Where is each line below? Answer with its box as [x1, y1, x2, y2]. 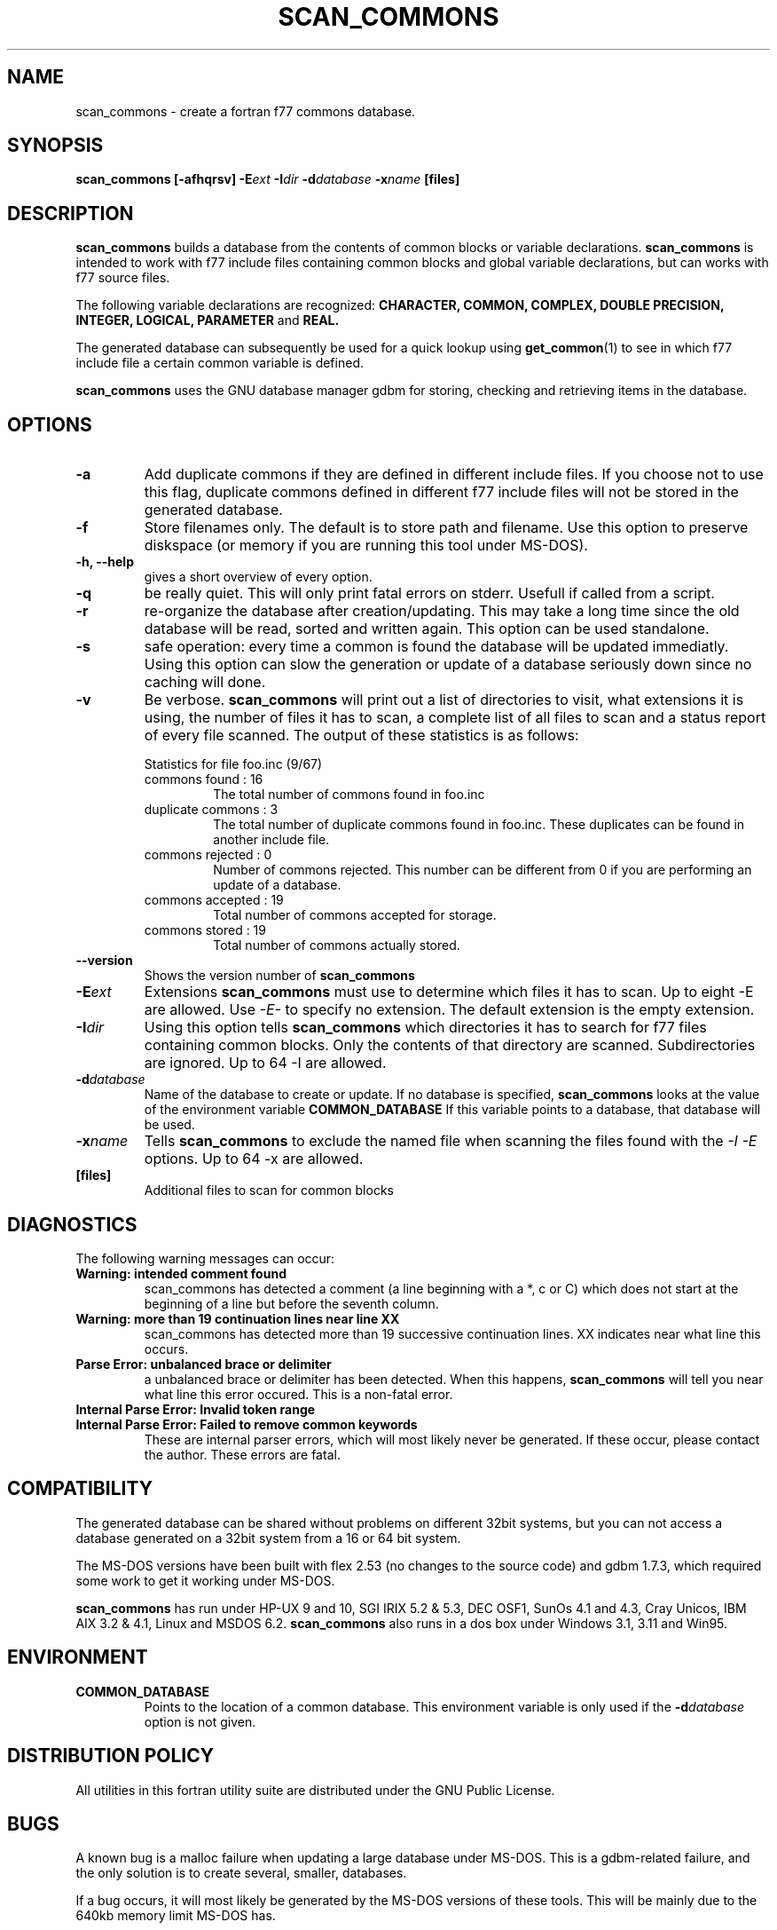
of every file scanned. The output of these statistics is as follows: [144, 726, 579, 745]
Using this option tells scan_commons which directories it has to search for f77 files [144, 1018, 707, 1037]
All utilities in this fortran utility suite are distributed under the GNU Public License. [75, 1782, 555, 1798]
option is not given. [144, 1713, 256, 1729]
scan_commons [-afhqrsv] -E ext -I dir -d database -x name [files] [75, 171, 460, 187]
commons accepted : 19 [144, 892, 284, 908]
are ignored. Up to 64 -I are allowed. [144, 1054, 387, 1072]
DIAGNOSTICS [7, 1213, 137, 1236]
